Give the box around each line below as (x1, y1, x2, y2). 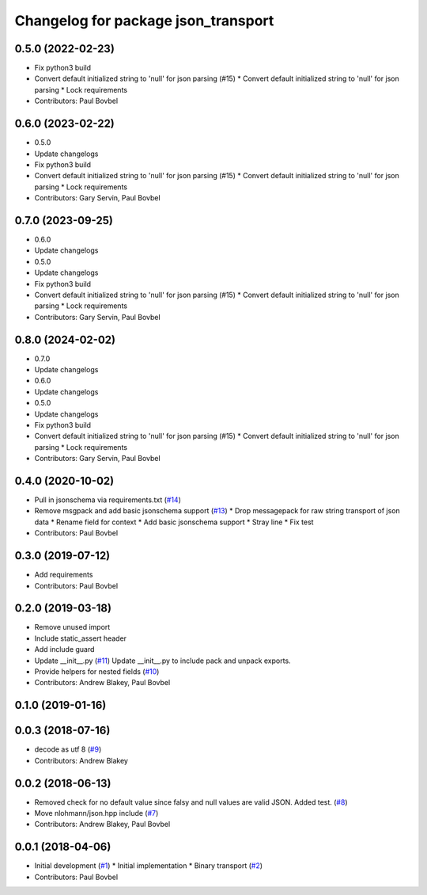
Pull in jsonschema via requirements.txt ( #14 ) (34, 495, 181, 505)
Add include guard (34, 645, 95, 654)
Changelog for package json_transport (14, 12, 274, 29)
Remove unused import (34, 623, 111, 632)
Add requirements (34, 570, 93, 580)
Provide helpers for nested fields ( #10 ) (34, 667, 160, 676)
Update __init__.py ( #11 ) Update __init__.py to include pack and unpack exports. (34, 656, 292, 665)
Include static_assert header (34, 634, 127, 643)
